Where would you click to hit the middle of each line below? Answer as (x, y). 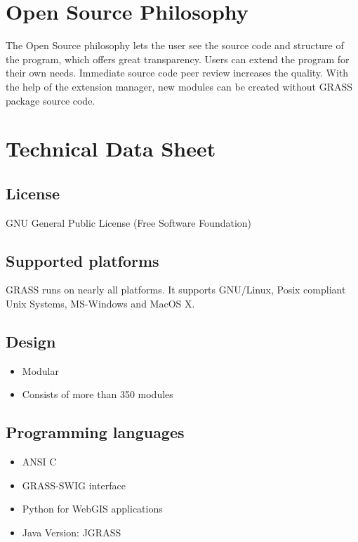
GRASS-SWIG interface (74, 485)
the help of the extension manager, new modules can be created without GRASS (179, 86)
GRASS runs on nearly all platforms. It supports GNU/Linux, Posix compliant (176, 290)
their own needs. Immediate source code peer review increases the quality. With (177, 73)
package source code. (51, 100)
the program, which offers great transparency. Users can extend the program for (178, 59)
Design (31, 342)
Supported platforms (82, 260)
